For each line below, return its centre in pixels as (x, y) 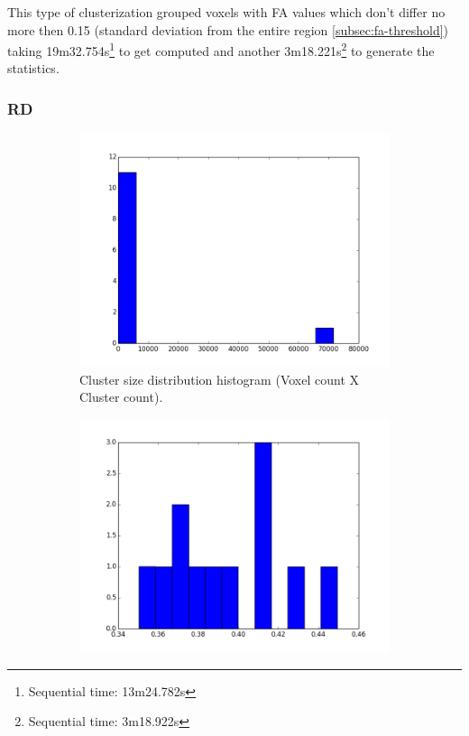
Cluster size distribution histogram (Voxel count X (219, 379)
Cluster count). (121, 397)
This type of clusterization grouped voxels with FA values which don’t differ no (226, 12)
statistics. (33, 68)
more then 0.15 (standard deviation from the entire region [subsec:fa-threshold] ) (228, 29)
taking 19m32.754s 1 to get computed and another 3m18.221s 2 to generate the (221, 49)
